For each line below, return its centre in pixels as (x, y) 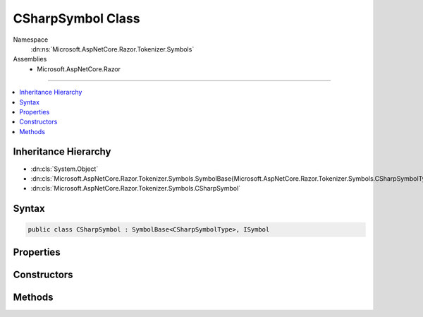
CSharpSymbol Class (76, 18)
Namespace (31, 40)
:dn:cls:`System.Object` (65, 169)
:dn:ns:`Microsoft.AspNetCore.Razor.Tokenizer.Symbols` (112, 49)
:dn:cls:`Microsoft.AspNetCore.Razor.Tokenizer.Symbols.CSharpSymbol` (136, 189)
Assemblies (30, 59)
